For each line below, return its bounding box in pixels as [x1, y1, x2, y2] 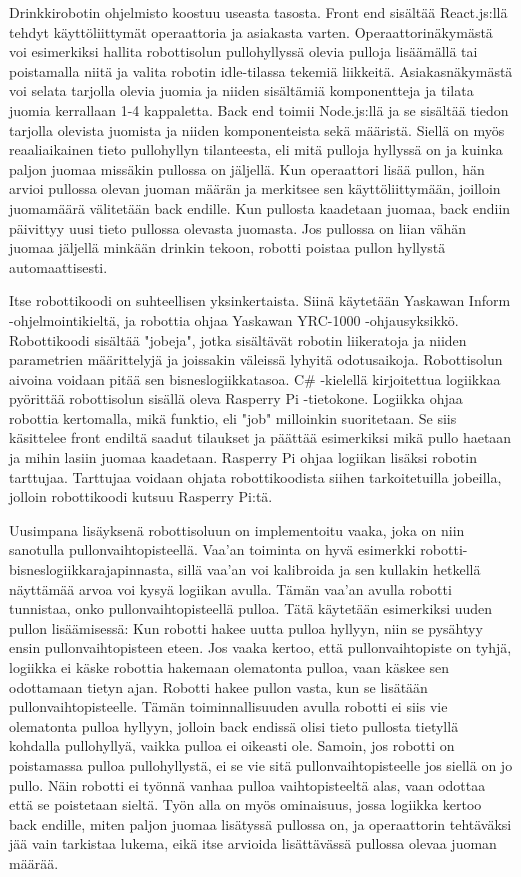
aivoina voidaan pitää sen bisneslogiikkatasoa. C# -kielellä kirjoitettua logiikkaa [9, 368, 501, 389]
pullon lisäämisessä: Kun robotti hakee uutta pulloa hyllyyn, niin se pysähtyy [9, 617, 483, 638]
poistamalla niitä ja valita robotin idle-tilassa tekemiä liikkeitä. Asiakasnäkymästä [9, 60, 513, 81]
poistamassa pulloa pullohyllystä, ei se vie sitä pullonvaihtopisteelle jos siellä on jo [9, 754, 513, 775]
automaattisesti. [9, 256, 108, 277]
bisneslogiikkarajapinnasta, [9, 559, 174, 580]
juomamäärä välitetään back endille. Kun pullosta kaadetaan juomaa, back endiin [9, 197, 511, 218]
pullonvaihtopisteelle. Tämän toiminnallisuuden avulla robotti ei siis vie [9, 696, 448, 717]
